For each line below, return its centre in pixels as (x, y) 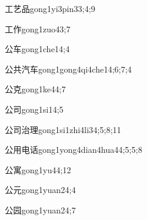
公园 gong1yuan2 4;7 (40, 210)
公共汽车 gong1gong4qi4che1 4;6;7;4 (68, 69)
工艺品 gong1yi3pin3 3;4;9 (50, 8)
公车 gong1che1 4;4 (37, 49)
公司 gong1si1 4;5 (34, 109)
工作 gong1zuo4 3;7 (38, 28)
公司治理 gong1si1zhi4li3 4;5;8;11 (63, 129)
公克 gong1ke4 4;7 (35, 89)
